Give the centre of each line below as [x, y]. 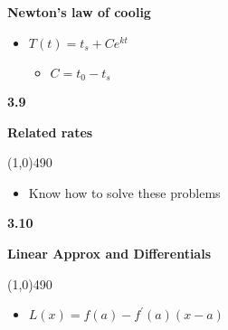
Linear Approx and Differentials [109, 254]
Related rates [50, 132]
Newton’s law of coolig [79, 12]
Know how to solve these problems [124, 192]
